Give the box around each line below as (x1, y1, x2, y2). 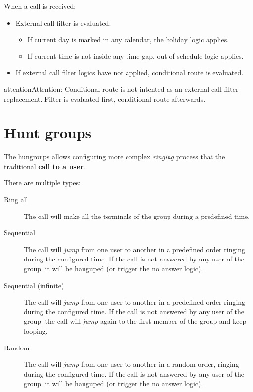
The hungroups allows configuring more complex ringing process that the (4, 151, 225, 162)
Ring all (4, 194, 28, 205)
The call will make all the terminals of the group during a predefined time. (24, 211, 250, 221)
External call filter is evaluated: (15, 17, 111, 28)
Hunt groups (4, 123, 92, 143)
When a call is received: (4, 1, 76, 11)
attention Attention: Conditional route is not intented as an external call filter (4, 84, 239, 94)
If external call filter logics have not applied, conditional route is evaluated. (15, 67, 244, 78)
